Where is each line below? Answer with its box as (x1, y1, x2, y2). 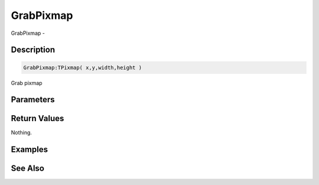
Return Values (11, 113, 64, 124)
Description (11, 45, 56, 55)
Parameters (11, 95, 55, 105)
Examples (11, 145, 48, 155)
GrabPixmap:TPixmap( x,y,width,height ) (23, 64, 142, 71)
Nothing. (11, 129, 32, 136)
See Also (11, 163, 44, 174)
